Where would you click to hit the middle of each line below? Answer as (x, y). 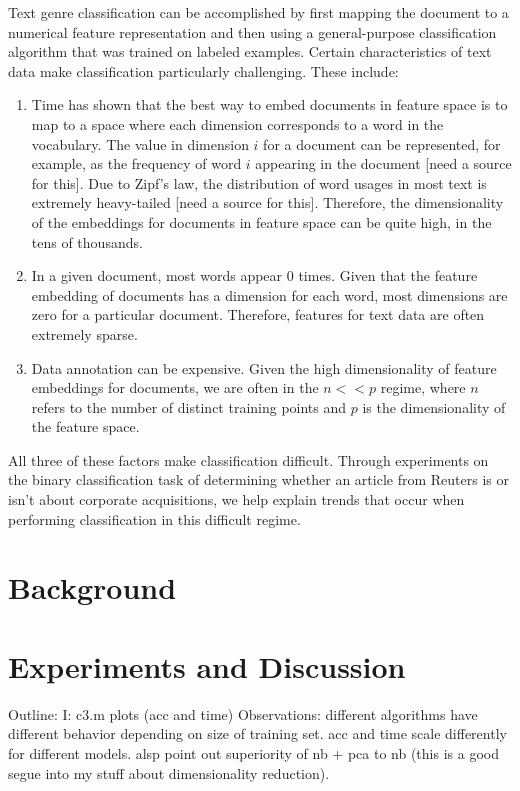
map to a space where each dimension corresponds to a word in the (237, 123)
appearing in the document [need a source (383, 163)
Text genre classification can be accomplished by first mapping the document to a (258, 12)
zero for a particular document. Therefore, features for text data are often (258, 314)
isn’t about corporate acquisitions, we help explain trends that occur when (236, 499)
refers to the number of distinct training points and (189, 406)
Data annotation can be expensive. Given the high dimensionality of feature (264, 367)
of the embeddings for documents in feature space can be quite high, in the (261, 221)
